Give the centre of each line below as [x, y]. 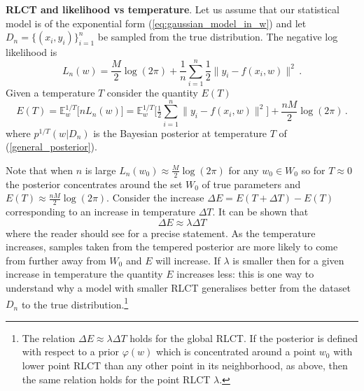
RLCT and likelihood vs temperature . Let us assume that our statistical [173, 9]
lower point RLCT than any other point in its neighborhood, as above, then [185, 365]
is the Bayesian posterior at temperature [180, 133]
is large [100, 170]
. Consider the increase [155, 198]
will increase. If [188, 260]
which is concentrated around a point [236, 351]
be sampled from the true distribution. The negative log [218, 37]
